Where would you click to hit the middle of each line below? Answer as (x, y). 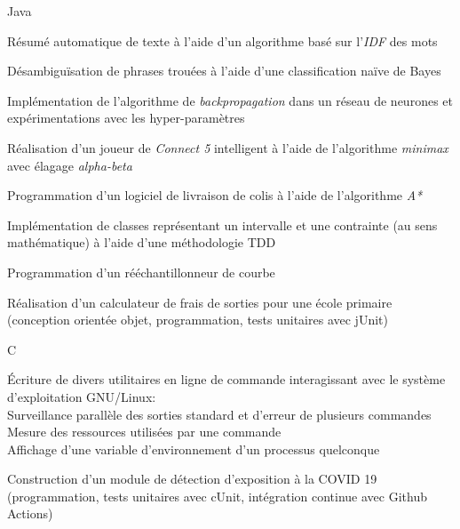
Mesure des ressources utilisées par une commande (144, 432)
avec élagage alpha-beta (70, 165)
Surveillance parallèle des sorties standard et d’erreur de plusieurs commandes (219, 414)
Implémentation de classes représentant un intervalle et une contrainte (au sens (222, 224)
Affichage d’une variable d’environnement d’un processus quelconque (194, 449)
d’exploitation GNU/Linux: (82, 396)
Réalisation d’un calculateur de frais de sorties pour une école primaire (200, 302)
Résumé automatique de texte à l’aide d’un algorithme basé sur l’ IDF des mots (222, 40)
